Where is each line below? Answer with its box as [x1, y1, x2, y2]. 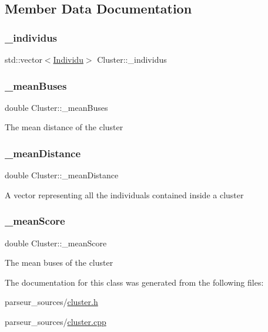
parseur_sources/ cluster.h [5, 296, 98, 308]
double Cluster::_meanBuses [5, 101, 108, 113]
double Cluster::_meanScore [5, 236, 107, 249]
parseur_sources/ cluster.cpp [5, 316, 106, 327]
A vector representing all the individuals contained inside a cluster [5, 188, 244, 201]
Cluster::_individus [97, 53, 167, 65]
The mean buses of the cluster [5, 256, 113, 269]
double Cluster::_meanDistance [5, 169, 119, 181]
